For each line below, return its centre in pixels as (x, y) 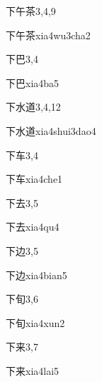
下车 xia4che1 (34, 179)
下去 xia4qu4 (33, 227)
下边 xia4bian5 (36, 275)
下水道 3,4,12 (33, 107)
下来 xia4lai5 (33, 370)
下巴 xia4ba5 (33, 82)
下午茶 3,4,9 (31, 11)
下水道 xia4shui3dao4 (51, 130)
